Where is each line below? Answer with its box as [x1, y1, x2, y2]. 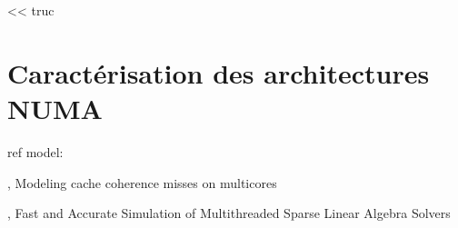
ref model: [7, 142, 64, 161]
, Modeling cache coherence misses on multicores [7, 173, 277, 192]
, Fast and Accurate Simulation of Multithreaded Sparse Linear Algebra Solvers [7, 203, 451, 223]
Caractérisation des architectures [7, 54, 430, 91]
